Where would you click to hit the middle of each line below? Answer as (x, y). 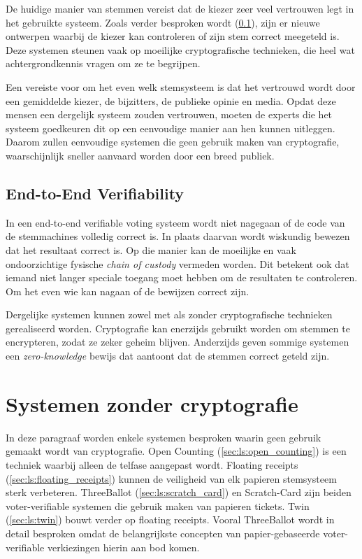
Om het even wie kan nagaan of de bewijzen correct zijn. (128, 291)
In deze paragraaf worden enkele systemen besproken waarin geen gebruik (164, 437)
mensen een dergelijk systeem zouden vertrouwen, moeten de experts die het (169, 114)
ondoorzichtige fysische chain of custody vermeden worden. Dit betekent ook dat (178, 263)
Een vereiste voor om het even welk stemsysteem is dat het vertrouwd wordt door (181, 86)
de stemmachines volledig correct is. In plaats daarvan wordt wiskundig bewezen (178, 236)
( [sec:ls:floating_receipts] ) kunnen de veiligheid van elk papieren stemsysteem (171, 478)
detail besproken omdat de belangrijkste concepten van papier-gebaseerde (163, 533)
